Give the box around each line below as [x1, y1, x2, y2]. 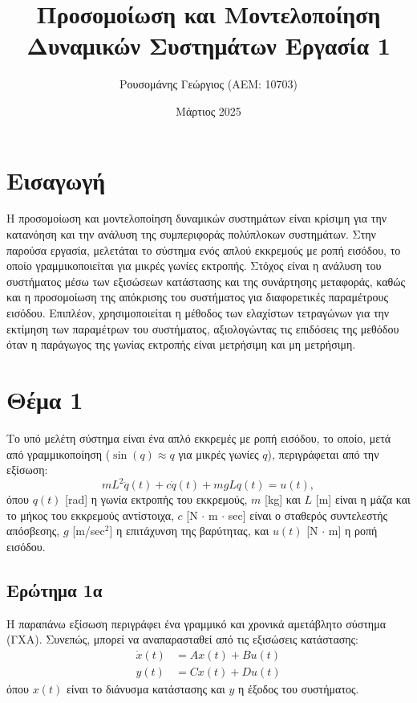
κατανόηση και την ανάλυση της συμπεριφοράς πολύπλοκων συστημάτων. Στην [6, 226, 376, 243]
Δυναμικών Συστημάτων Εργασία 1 [26, 29, 391, 62]
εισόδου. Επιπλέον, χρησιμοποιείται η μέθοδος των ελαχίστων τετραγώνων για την [6, 304, 390, 321]
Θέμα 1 [6, 382, 83, 415]
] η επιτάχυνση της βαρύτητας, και [109, 522, 269, 539]
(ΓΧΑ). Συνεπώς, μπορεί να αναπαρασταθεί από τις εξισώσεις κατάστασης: [6, 631, 359, 648]
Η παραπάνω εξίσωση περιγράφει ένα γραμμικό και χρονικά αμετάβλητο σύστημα [6, 615, 386, 631]
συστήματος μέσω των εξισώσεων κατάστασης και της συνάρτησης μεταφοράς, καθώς [6, 272, 405, 289]
